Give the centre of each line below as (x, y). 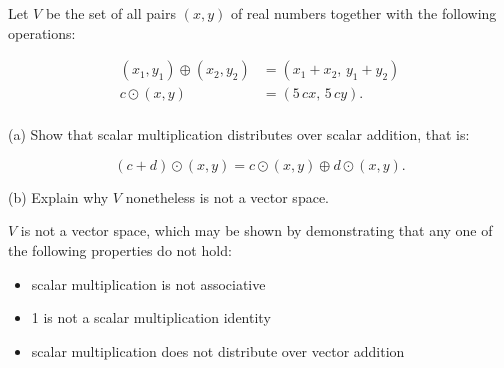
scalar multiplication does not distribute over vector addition (218, 350)
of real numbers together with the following (363, 13)
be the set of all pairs (110, 13)
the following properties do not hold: (120, 250)
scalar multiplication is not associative (148, 283)
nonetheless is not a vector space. (227, 196)
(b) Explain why (58, 196)
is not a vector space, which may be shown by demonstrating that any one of (256, 230)
